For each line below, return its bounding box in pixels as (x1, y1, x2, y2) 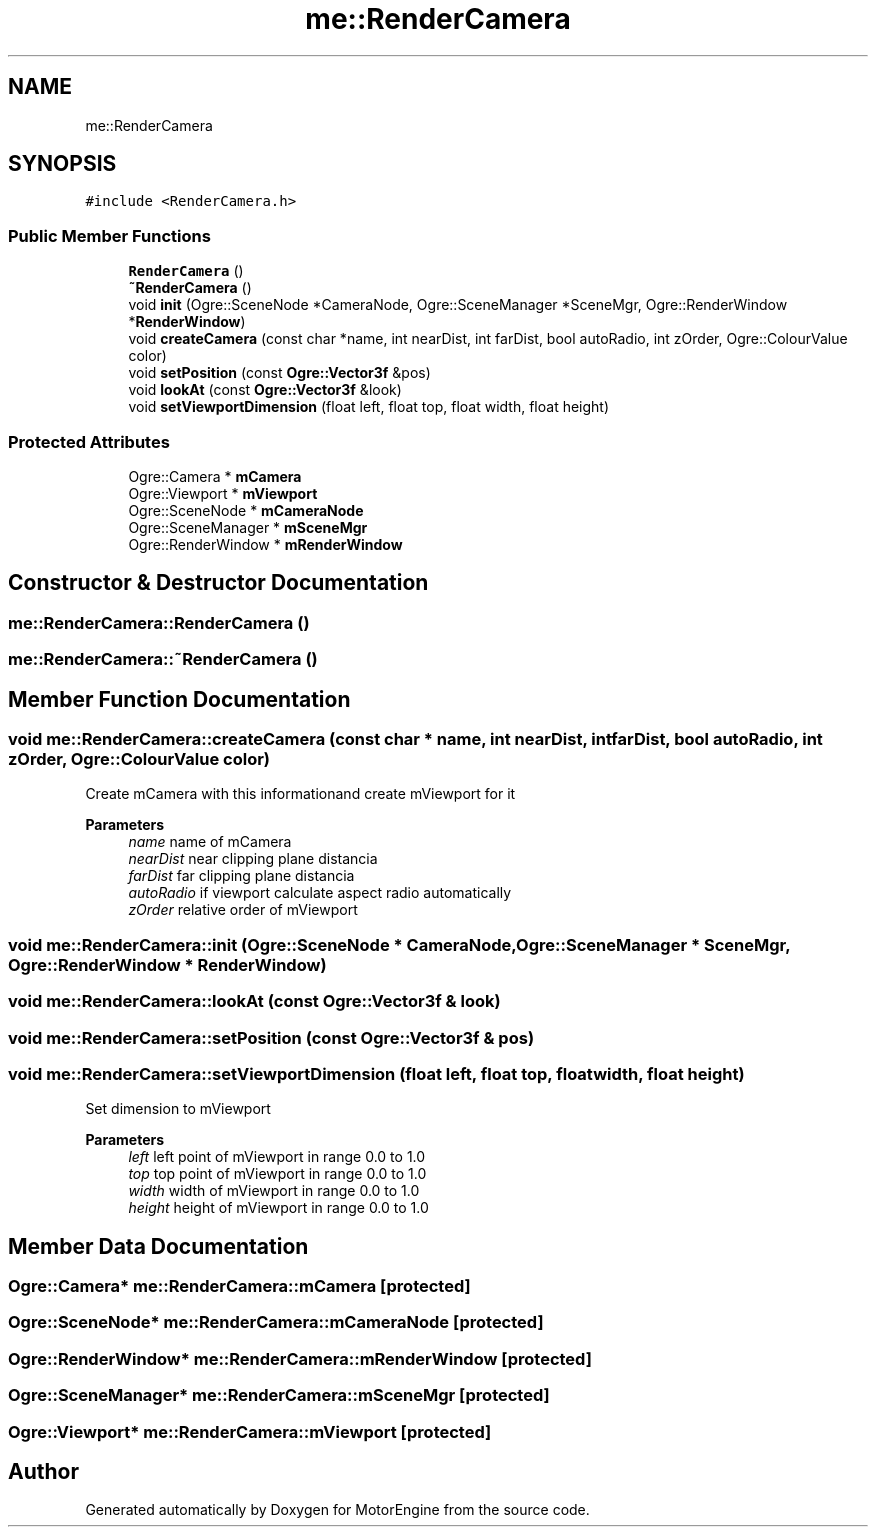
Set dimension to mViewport (85, 1100, 271, 1118)
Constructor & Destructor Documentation (8, 570, 429, 596)
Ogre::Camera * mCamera (128, 467, 302, 485)
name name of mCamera (128, 833, 292, 851)
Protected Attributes (8, 431, 170, 452)
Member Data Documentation (8, 1233, 309, 1259)
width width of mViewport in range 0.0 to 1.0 (128, 1182, 420, 1200)
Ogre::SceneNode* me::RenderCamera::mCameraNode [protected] (8, 1312, 544, 1333)
